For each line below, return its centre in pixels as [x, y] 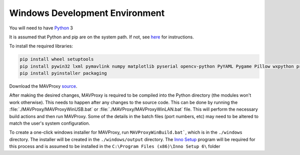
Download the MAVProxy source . [43, 86]
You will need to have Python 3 [41, 28]
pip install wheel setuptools [57, 59]
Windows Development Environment [87, 13]
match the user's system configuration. [49, 123]
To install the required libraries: [41, 46]
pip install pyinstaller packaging [63, 73]
